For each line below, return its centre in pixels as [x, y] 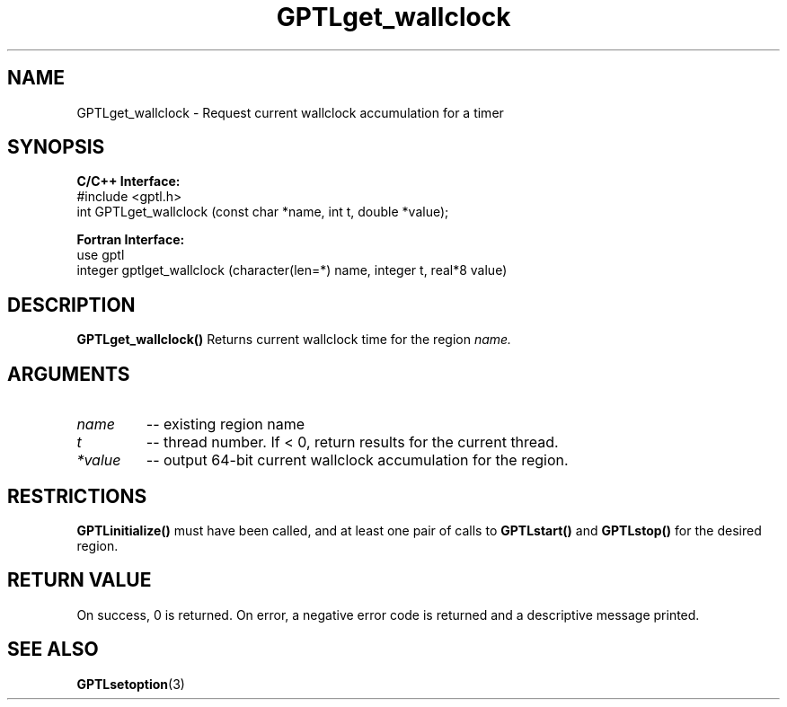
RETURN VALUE [80, 580]
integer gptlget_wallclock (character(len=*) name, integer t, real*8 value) [292, 270]
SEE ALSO [53, 650]
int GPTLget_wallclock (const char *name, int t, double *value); [263, 212]
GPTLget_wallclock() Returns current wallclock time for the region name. [294, 340]
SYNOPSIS [56, 147]
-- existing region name [225, 424]
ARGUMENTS [69, 374]
